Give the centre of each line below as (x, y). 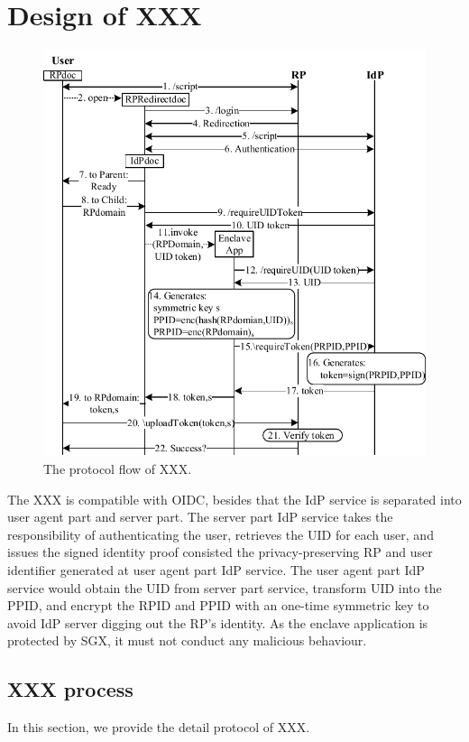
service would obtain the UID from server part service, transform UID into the (225, 587)
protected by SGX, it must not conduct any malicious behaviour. (187, 640)
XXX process (70, 689)
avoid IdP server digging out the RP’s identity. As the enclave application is (218, 622)
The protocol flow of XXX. (118, 468)
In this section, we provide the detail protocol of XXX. (159, 727)
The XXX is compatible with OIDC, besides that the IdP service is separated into (234, 499)
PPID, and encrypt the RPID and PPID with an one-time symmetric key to (218, 605)
